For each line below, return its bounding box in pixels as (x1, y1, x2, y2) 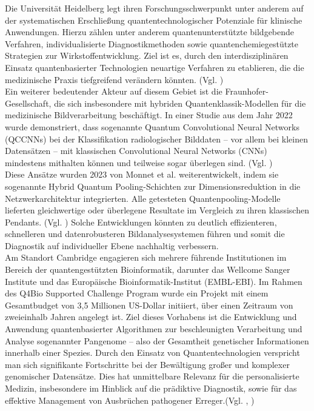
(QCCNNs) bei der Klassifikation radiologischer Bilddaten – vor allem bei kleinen (5, 132, 309, 145)
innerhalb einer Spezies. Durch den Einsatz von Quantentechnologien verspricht (5, 346, 300, 359)
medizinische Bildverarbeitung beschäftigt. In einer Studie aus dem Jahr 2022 (5, 109, 293, 121)
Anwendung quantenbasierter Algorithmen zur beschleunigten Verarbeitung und (5, 322, 302, 335)
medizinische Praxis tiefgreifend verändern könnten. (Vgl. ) (5, 73, 224, 85)
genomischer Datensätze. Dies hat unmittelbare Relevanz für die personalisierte (5, 370, 299, 383)
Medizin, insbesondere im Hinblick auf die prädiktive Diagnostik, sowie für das (5, 382, 297, 394)
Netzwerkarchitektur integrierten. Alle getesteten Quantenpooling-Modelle (5, 192, 281, 204)
